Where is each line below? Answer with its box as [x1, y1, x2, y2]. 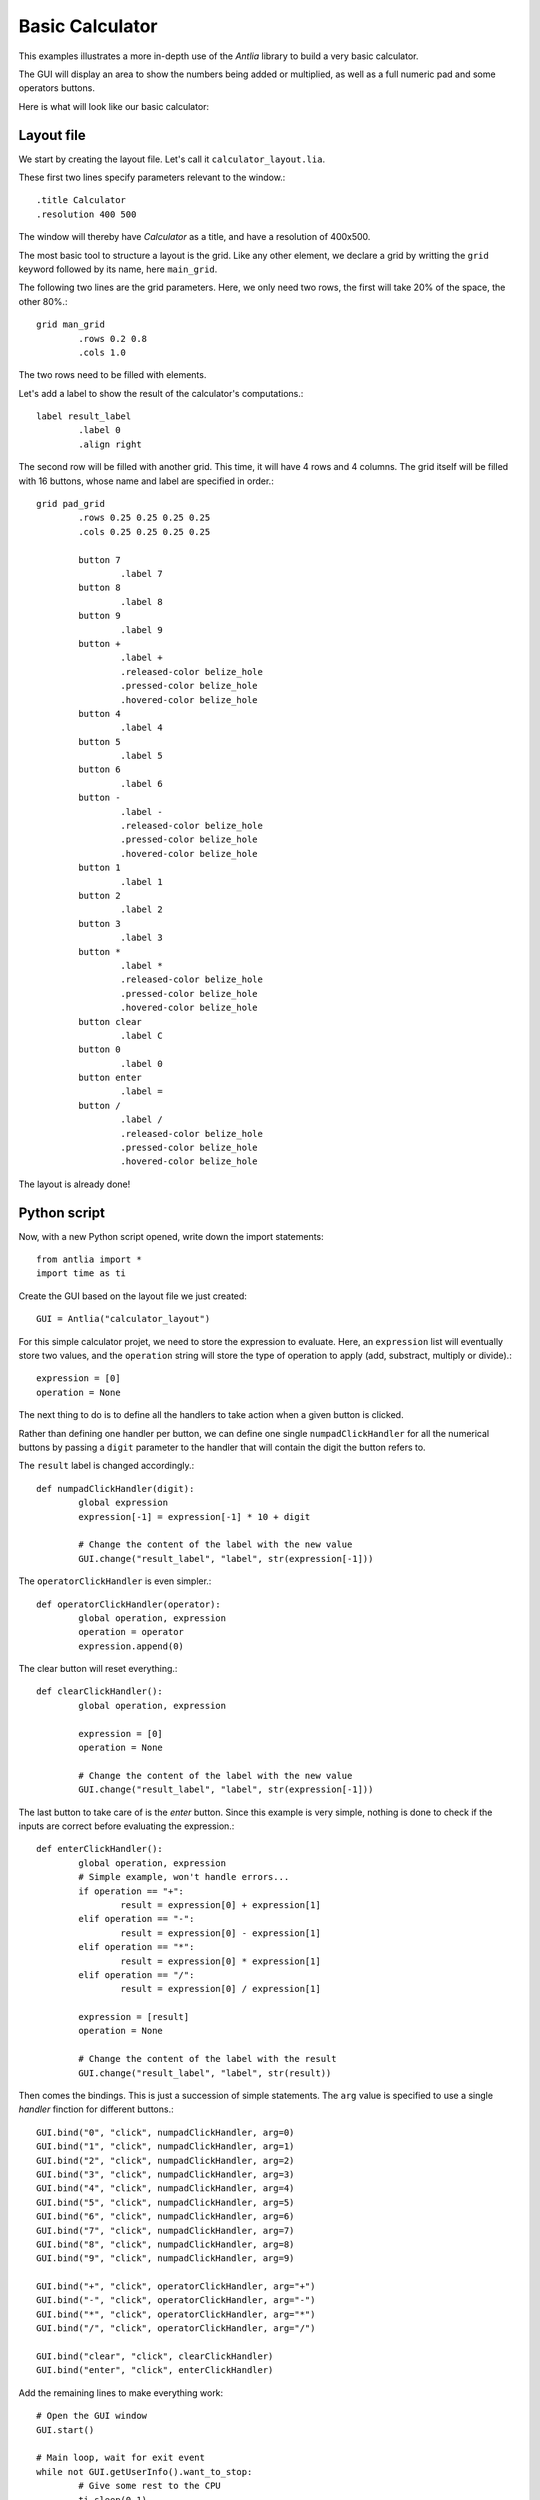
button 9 [78, 610, 121, 622]
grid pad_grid [36, 498, 105, 510]
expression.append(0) [78, 1640, 185, 1652]
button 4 [78, 708, 121, 719]
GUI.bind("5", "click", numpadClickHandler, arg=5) [36, 2196, 295, 2208]
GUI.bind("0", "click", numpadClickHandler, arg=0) [36, 2126, 295, 2138]
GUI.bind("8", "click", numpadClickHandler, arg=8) [36, 2238, 295, 2250]
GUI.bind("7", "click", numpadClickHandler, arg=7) [36, 2225, 295, 2236]
